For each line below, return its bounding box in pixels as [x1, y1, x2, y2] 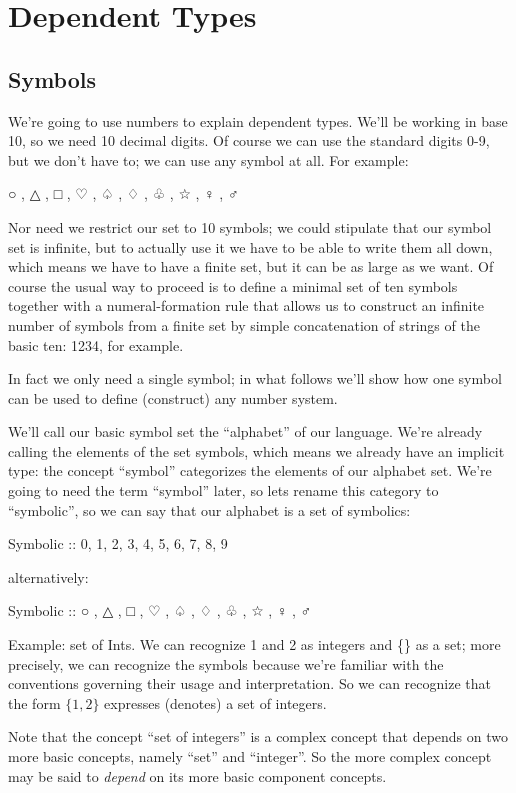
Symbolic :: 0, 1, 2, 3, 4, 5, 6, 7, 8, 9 [8, 533, 228, 554]
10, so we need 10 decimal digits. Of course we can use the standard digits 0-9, [8, 130, 490, 151]
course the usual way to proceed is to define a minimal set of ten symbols [8, 275, 458, 296]
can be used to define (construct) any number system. [8, 387, 338, 408]
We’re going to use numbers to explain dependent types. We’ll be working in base [8, 110, 508, 131]
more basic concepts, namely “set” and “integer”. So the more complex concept [8, 746, 492, 767]
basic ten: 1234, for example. [8, 334, 184, 355]
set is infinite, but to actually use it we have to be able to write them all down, [8, 236, 493, 257]
